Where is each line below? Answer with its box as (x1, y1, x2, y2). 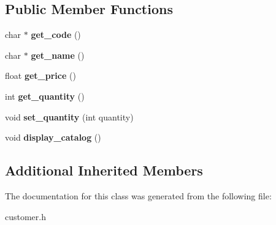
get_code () (31, 28, 81, 41)
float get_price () (5, 69, 76, 82)
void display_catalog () (5, 131, 101, 144)
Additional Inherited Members (5, 161, 203, 180)
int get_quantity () (5, 89, 85, 102)
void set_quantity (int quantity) (5, 110, 134, 123)
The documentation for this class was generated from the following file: (5, 189, 272, 202)
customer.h (5, 210, 47, 223)
